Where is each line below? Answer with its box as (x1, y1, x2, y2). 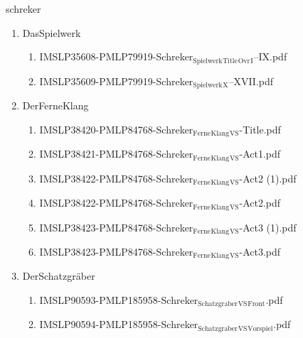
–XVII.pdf (228, 73, 274, 88)
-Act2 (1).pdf (239, 170, 297, 185)
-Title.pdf (239, 121, 281, 136)
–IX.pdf (253, 49, 287, 64)
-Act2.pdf (239, 195, 281, 210)
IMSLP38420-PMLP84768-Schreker (39, 121, 193, 136)
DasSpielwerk (22, 25, 81, 40)
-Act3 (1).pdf (239, 219, 297, 234)
